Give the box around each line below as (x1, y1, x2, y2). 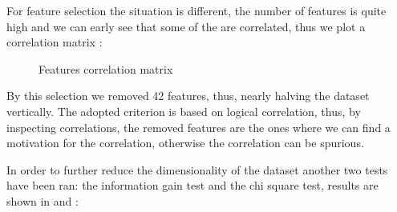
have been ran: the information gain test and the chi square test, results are (6, 177, 379, 194)
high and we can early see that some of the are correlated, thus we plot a (6, 18, 366, 34)
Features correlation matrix (38, 60, 173, 77)
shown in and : (6, 192, 79, 209)
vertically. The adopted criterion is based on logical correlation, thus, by (6, 102, 361, 119)
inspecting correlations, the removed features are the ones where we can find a (6, 118, 391, 135)
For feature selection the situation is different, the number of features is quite (6, 2, 387, 18)
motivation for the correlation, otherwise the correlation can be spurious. (6, 134, 364, 151)
